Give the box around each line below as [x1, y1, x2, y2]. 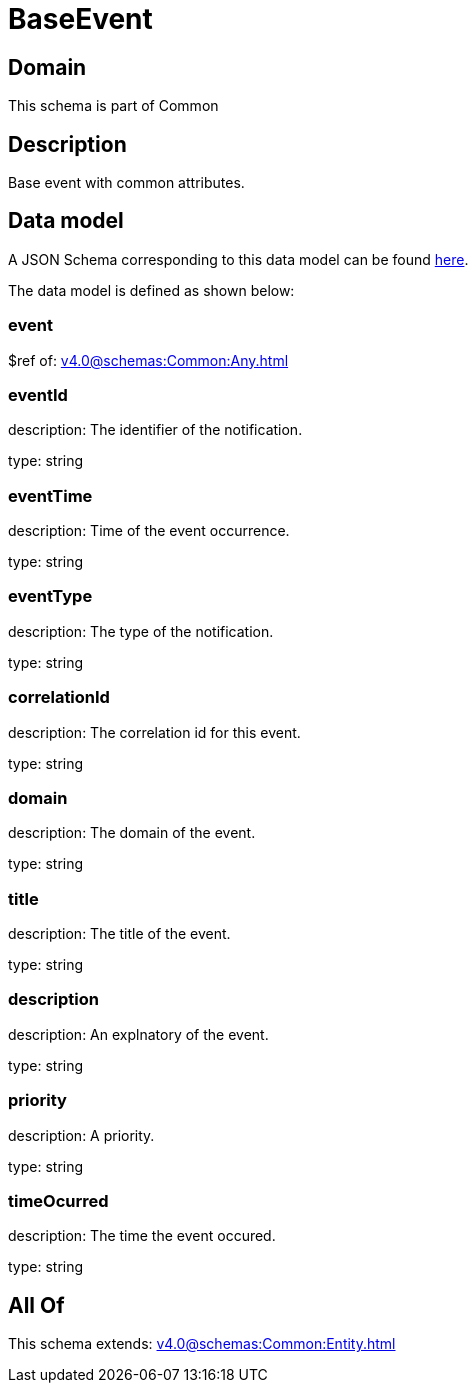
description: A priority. [8, 1126, 155, 1144]
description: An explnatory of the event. [8, 1025, 269, 1043]
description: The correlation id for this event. [8, 723, 301, 741]
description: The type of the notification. [8, 622, 274, 640]
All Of [8, 1292, 65, 1318]
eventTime [8, 485, 93, 506]
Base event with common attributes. [8, 174, 245, 192]
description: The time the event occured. [8, 1227, 276, 1245]
